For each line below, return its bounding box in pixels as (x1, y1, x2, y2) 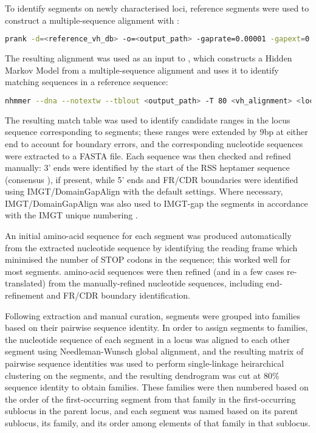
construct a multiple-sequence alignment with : (5, 13, 179, 26)
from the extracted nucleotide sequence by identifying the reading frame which (5, 241, 298, 254)
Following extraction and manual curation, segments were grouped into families (5, 309, 300, 322)
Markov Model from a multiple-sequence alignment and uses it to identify (5, 63, 279, 76)
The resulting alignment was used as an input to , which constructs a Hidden (5, 52, 292, 64)
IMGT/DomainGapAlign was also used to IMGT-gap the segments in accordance (5, 196, 308, 209)
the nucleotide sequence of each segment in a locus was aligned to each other (5, 333, 290, 345)
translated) (5, 277, 46, 289)
